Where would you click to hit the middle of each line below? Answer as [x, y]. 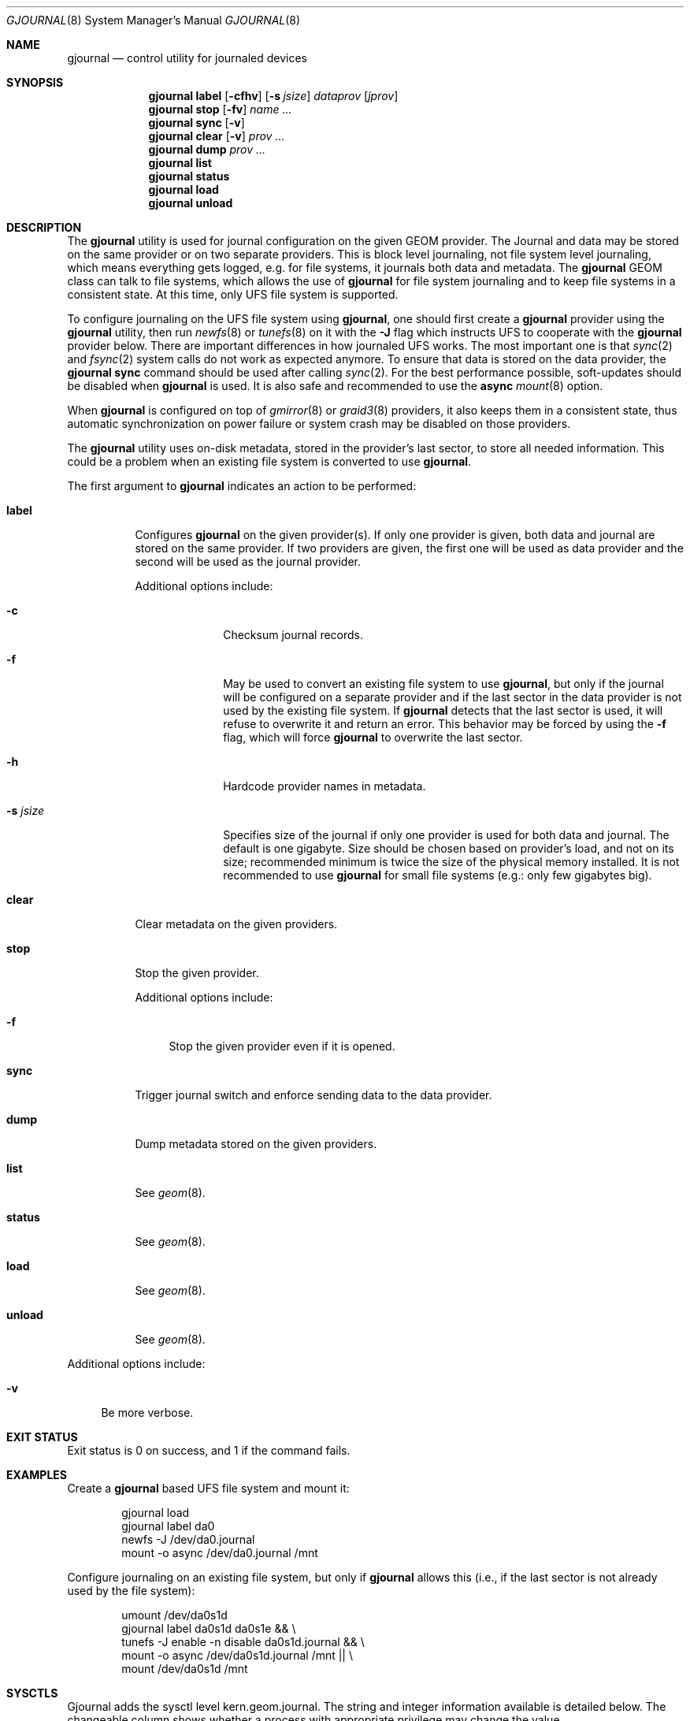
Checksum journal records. [293, 635]
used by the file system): [131, 1591]
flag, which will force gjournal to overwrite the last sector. [373, 737]
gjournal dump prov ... [207, 149]
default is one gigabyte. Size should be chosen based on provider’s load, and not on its [449, 848]
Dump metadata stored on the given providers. [256, 1144]
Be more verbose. [147, 1412]
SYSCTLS [32, 1693]
